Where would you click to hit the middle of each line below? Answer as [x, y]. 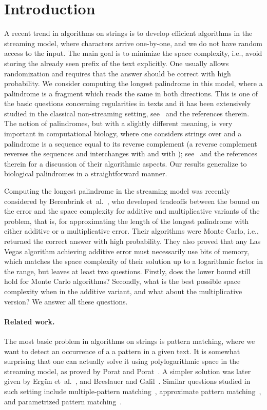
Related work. [30, 321]
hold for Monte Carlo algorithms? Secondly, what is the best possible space [122, 281]
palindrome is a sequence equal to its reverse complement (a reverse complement [131, 143]
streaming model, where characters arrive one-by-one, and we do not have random [133, 43]
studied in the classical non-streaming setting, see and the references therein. [127, 113]
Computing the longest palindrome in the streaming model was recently [117, 191]
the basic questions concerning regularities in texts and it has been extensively [128, 103]
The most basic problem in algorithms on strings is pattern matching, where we [130, 341]
